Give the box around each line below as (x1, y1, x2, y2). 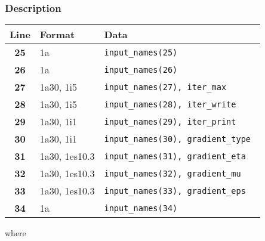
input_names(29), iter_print (104, 116, 236, 126)
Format (39, 27, 75, 42)
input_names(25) (104, 47, 178, 57)
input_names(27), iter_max (104, 82, 227, 92)
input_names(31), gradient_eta (104, 151, 246, 161)
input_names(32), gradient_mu (104, 168, 241, 178)
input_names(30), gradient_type (104, 134, 251, 144)
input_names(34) (104, 203, 178, 213)
